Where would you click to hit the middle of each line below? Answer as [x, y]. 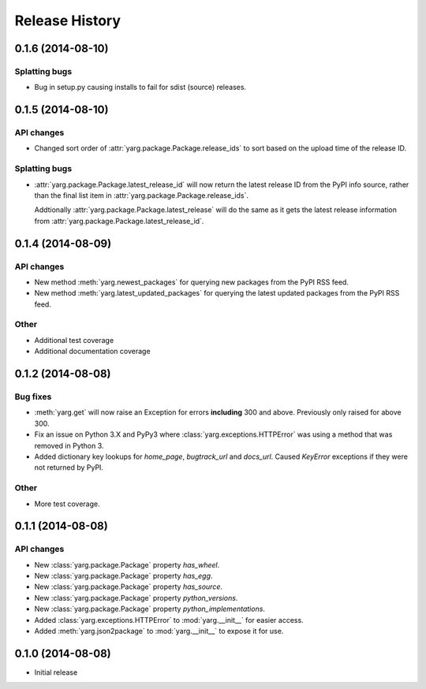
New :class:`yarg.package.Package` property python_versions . [136, 598]
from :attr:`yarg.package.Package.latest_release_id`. [119, 221]
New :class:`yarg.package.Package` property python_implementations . [150, 609]
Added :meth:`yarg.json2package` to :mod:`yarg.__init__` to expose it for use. [159, 631]
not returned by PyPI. [69, 467]
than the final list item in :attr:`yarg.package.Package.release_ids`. [141, 196]
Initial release [56, 672]
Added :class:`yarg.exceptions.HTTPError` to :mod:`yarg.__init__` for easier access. [169, 620]
